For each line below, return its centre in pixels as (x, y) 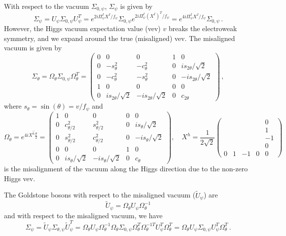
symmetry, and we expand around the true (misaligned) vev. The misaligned (120, 38)
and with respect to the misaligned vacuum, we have (83, 215)
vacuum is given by (33, 48)
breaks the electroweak (203, 28)
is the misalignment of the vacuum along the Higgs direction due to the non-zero (126, 169)
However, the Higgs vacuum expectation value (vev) (82, 28)
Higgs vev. (20, 178)
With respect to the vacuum (47, 6)
